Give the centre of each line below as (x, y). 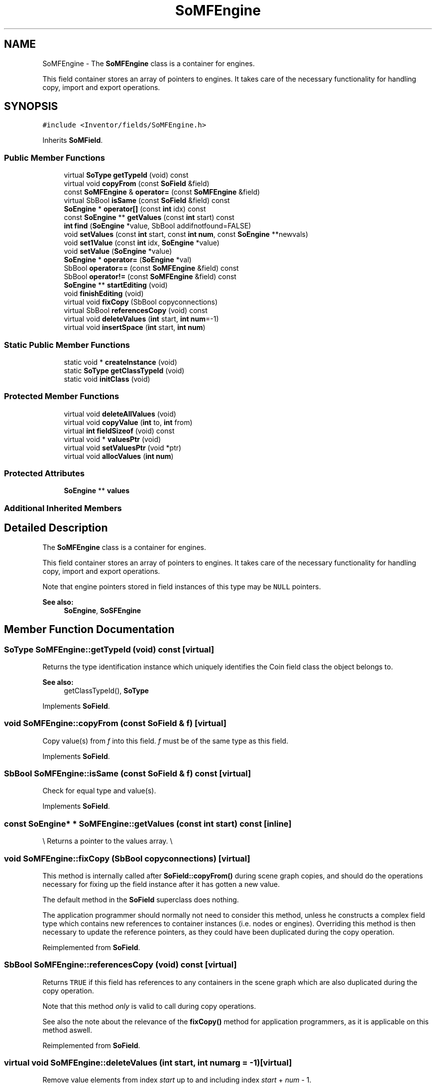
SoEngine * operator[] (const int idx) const (135, 209)
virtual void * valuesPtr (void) (112, 439)
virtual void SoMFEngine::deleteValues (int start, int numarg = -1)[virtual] (148, 1063)
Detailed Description (56, 528)
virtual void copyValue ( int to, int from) (128, 422)
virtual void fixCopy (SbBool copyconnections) (141, 302)
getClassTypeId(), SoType (106, 690)
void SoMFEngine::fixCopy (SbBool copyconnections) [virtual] (127, 858)
